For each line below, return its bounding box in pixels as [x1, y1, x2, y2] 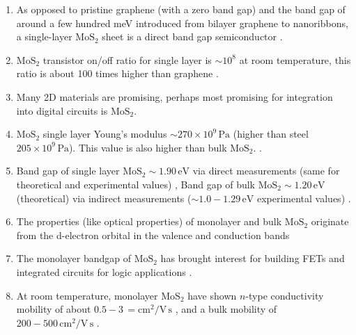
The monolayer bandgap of [16, 251, 131, 265]
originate [311, 214, 349, 229]
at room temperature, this [239, 52, 351, 67]
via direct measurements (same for [192, 163, 340, 178]
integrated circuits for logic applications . [16, 264, 192, 279]
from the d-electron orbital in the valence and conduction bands [16, 227, 290, 242]
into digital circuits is [16, 103, 108, 117]
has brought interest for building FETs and [160, 251, 345, 265]
